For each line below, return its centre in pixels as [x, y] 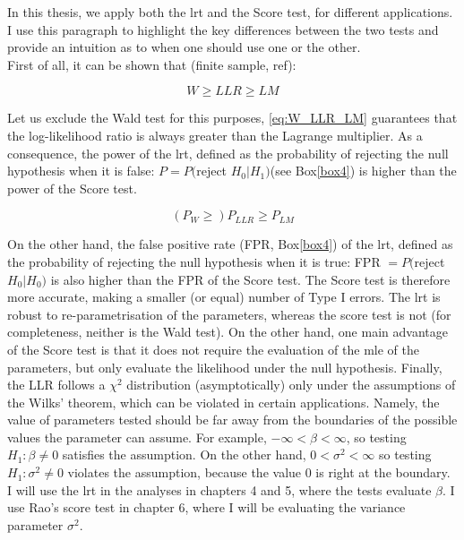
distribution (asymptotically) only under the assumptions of [291, 385]
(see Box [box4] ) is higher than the [363, 171]
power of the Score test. [72, 188]
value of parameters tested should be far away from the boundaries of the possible [232, 420]
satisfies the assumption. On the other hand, [184, 454]
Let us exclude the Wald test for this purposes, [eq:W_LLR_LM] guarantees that [232, 118]
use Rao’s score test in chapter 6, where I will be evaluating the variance [206, 507]
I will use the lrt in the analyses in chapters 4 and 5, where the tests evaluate [219, 489]
